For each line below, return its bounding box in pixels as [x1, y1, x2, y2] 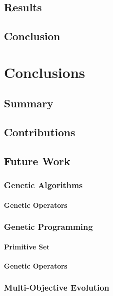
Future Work [4, 153, 71, 168]
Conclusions [4, 62, 85, 82]
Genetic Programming [4, 221, 93, 233]
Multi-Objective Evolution [4, 281, 110, 294]
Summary [4, 96, 54, 111]
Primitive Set [4, 241, 50, 251]
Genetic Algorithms [4, 179, 83, 191]
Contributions [4, 124, 75, 140]
